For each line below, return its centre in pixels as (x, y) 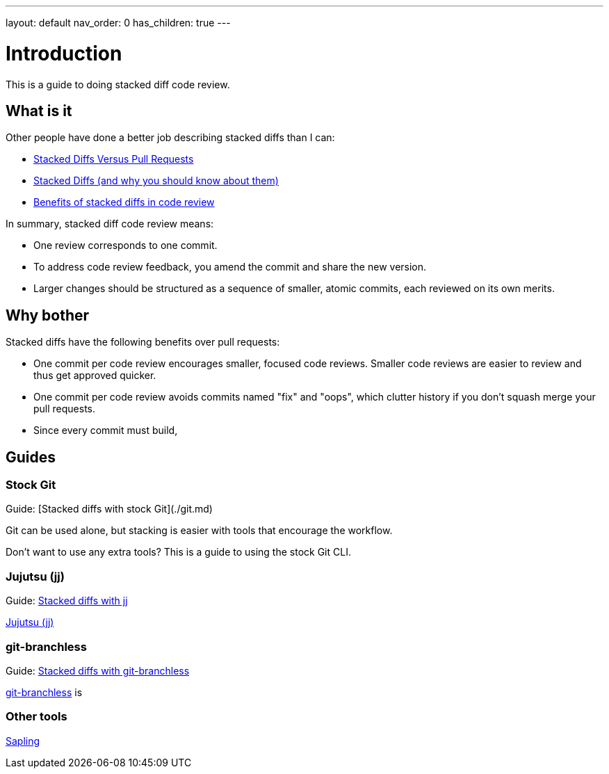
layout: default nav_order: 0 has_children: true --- (118, 23)
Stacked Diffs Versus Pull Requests (114, 159)
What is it (39, 111)
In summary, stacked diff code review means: (110, 224)
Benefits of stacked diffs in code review (124, 202)
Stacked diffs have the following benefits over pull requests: (143, 342)
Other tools (36, 717)
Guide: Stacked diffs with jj (67, 601)
